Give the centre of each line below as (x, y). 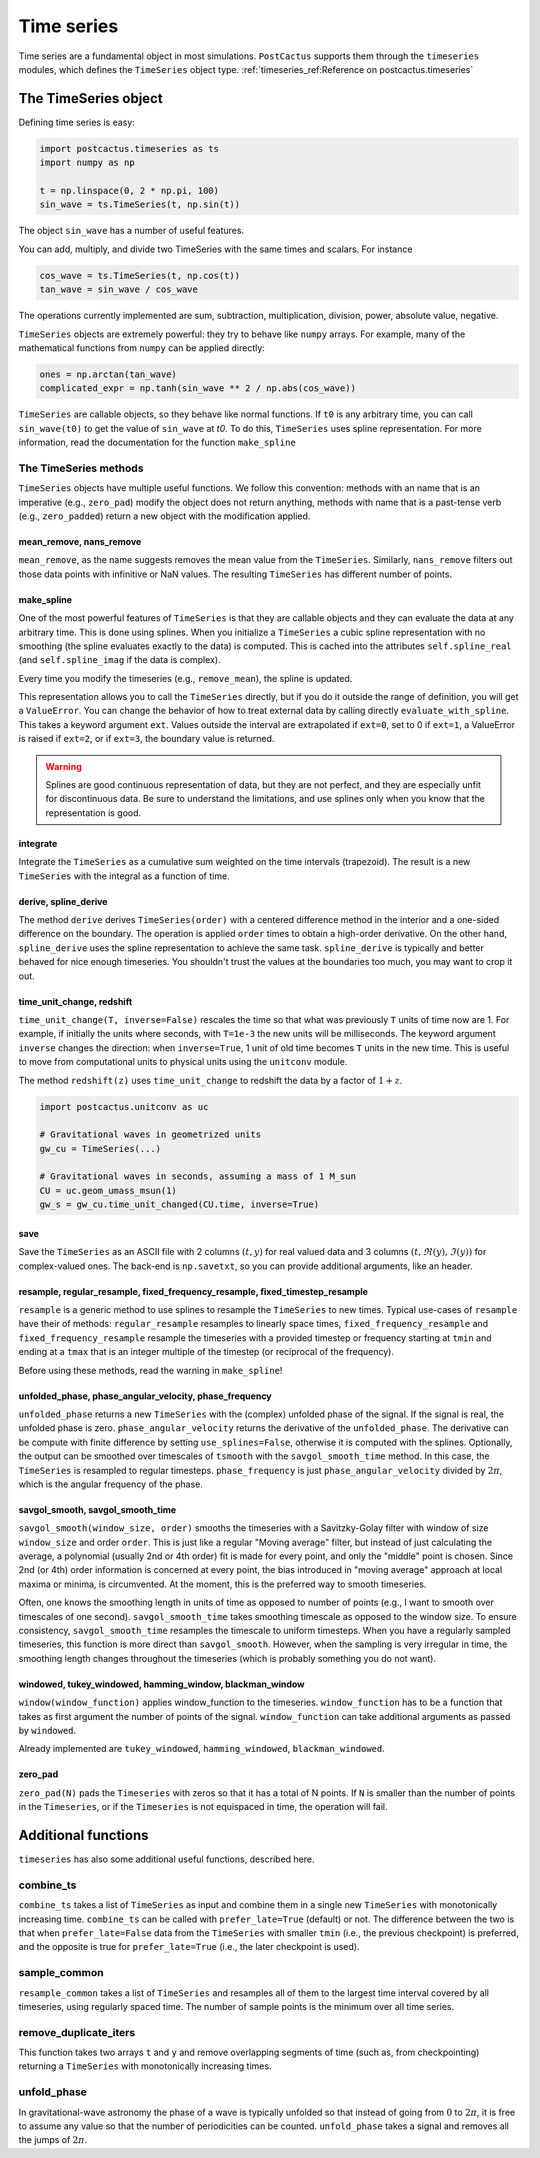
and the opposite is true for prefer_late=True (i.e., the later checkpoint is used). (189, 1947)
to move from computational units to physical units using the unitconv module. (183, 1062)
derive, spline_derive (63, 901)
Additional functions (83, 1835)
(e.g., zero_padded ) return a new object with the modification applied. (164, 516)
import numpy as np (87, 163)
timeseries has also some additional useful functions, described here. (166, 1859)
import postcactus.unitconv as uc (124, 1106)
